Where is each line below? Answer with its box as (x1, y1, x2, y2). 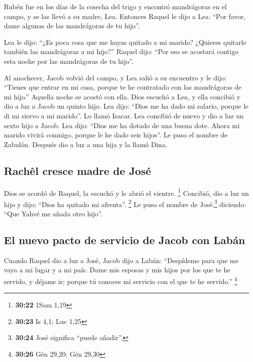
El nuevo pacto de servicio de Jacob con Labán (4, 232, 245, 247)
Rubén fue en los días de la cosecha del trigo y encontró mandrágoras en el (4, 1, 227, 11)
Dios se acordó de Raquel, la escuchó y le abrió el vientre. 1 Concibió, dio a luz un (4, 186, 249, 198)
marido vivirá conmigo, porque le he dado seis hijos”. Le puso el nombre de (4, 130, 228, 140)
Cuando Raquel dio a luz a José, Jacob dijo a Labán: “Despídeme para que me (4, 255, 239, 265)
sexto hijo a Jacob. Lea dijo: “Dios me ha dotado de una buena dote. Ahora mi (4, 120, 240, 130)
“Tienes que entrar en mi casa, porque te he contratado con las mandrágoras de (4, 82, 242, 92)
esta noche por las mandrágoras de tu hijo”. (4, 56, 134, 66)
